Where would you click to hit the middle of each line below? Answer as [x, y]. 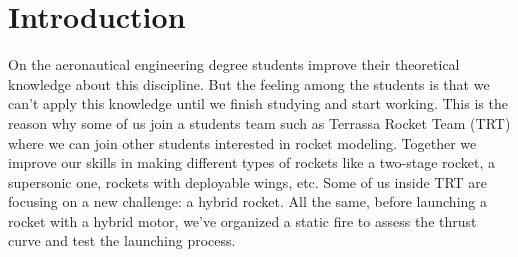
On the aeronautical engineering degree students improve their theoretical [234, 64]
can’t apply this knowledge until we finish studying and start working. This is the [258, 103]
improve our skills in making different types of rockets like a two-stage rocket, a [252, 162]
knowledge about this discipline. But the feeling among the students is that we [249, 83]
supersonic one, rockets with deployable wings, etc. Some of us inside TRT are [248, 181]
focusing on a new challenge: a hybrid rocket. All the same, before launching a [247, 201]
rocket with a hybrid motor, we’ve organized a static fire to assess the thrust [242, 220]
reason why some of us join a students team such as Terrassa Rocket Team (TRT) [259, 122]
